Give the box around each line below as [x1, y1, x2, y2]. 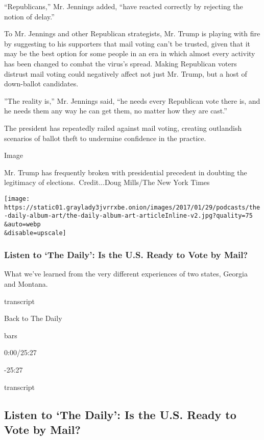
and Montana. [4, 279, 48, 289]
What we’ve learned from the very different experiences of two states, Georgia [4, 268, 248, 279]
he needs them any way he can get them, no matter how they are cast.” [4, 105, 227, 116]
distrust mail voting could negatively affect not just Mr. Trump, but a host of [4, 68, 247, 79]
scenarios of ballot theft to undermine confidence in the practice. [4, 132, 206, 143]
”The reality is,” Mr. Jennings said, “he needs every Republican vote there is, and [4, 95, 260, 106]
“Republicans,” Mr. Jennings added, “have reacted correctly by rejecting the [4, 1, 243, 11]
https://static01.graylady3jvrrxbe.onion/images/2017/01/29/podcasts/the [4, 203, 260, 211]
